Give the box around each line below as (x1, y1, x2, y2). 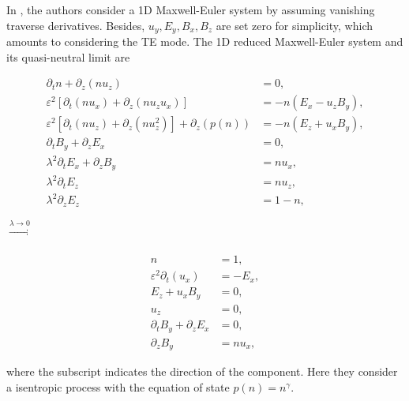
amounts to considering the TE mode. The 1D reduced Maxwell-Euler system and (6, 33, 403, 50)
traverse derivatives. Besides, (6, 17, 145, 33)
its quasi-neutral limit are (6, 48, 130, 65)
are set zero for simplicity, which (216, 17, 373, 33)
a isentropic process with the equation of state (6, 378, 230, 395)
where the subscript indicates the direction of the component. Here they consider (6, 363, 398, 380)
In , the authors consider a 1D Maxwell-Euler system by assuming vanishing (6, 2, 375, 17)
